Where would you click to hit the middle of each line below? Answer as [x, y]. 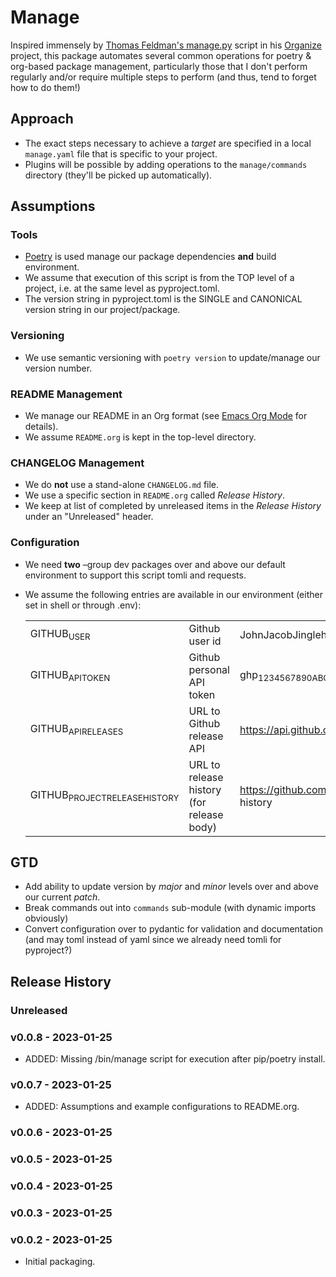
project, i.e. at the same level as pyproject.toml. [122, 288]
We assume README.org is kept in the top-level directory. [140, 437]
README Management [66, 394]
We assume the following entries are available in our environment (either [173, 594]
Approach [42, 119]
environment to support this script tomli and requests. [135, 575]
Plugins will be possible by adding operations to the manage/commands [166, 164]
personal [209, 669]
